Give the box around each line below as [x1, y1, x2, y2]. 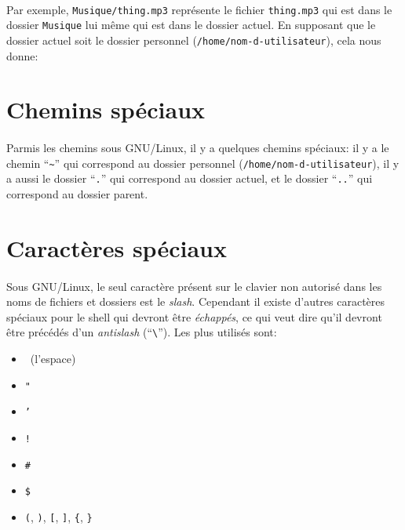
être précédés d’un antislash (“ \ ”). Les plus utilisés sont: [6, 324, 277, 340]
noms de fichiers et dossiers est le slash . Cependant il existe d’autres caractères [6, 293, 385, 310]
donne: [6, 47, 38, 64]
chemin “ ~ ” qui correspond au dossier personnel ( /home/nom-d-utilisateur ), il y [6, 154, 400, 171]
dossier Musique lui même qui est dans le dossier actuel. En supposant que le [6, 16, 376, 33]
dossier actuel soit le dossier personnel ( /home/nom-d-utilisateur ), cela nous [6, 31, 381, 48]
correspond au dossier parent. [6, 186, 148, 202]
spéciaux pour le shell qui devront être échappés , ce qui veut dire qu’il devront [6, 308, 382, 325]
